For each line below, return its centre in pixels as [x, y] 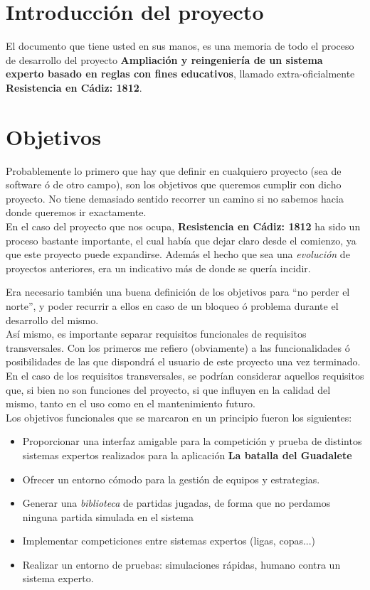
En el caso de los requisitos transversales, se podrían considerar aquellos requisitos [185, 375]
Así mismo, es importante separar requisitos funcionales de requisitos [156, 334]
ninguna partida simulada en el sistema [108, 516]
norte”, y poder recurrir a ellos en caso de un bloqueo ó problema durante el [172, 305]
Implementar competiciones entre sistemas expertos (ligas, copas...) [169, 541]
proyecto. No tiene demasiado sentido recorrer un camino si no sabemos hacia [175, 198]
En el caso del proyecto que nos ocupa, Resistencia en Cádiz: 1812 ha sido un [183, 226]
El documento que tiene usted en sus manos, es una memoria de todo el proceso [180, 46]
